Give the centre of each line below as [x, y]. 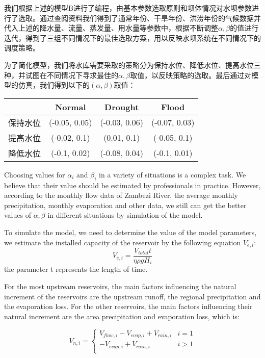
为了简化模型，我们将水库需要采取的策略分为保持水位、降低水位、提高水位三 [132, 65]
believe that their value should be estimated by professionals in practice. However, [132, 185]
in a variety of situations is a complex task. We [173, 174]
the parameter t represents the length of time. [76, 269]
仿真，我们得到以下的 [54, 85]
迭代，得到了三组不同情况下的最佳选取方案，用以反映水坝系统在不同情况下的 [132, 37]
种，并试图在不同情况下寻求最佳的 [61, 75]
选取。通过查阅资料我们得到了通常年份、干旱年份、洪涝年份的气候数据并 [139, 18]
